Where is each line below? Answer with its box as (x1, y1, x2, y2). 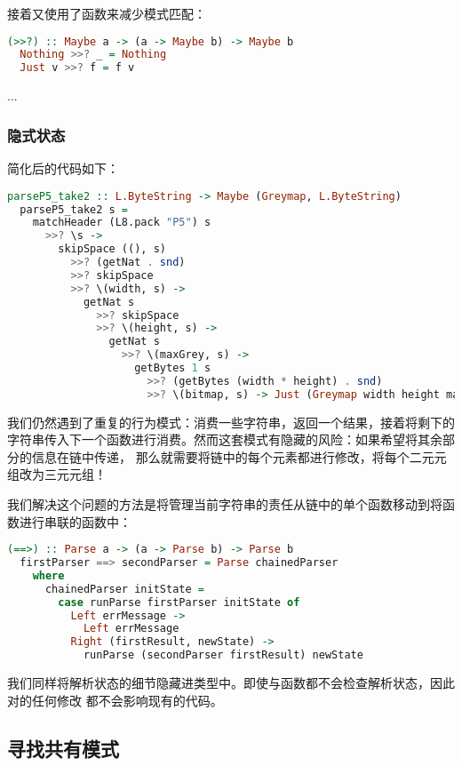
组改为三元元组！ (7, 465, 107, 483)
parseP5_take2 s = (20, 203, 129, 216)
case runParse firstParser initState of (58, 595, 300, 609)
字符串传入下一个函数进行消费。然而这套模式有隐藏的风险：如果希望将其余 (7, 430, 442, 449)
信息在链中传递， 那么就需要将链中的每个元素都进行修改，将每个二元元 (31, 447, 447, 466)
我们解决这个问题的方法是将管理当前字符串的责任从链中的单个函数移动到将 (7, 495, 442, 513)
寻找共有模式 (7, 734, 119, 762)
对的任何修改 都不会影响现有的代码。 (7, 690, 223, 709)
